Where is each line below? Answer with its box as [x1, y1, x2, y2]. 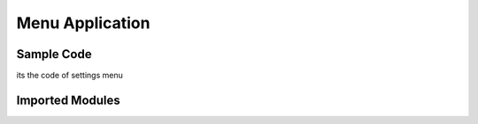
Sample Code [16, 47, 92, 62]
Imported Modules [16, 92, 121, 107]
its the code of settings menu [16, 70, 123, 81]
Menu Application [16, 13, 150, 33]
